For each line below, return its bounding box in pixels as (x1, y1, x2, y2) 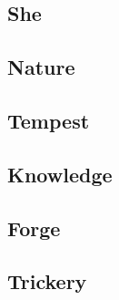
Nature (7, 53, 75, 81)
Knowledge (7, 160, 113, 188)
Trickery (7, 267, 87, 295)
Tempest (7, 106, 90, 134)
